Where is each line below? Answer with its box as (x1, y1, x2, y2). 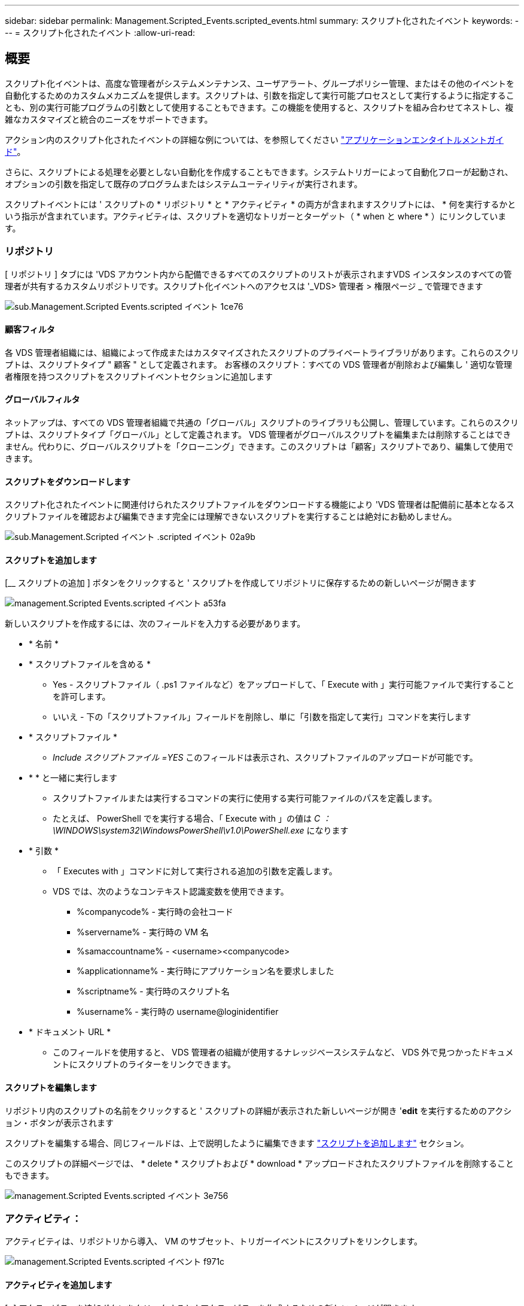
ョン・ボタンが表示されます (5, 1117, 114, 1128)
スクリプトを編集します (5, 1082, 97, 1093)
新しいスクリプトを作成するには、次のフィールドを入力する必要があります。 (5, 618, 306, 629)
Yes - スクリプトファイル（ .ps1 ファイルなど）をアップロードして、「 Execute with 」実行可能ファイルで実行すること (53, 679, 515, 690)
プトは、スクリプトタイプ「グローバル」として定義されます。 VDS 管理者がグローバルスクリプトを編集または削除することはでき (5, 429, 511, 440)
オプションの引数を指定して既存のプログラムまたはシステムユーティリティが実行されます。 (5, 178, 362, 189)
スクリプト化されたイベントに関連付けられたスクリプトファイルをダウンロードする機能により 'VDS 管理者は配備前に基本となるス (5, 499, 515, 510)
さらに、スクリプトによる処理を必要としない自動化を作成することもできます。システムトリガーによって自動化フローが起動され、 (5, 166, 513, 177)
